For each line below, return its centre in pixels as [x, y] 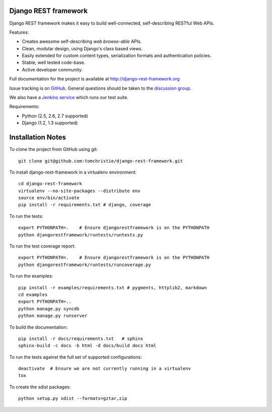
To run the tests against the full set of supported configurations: [76, 357]
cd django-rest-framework [50, 184]
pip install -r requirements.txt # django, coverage [85, 205]
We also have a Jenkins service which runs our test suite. [69, 98]
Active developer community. [52, 69]
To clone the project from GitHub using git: [54, 149]
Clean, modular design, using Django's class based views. [82, 48]
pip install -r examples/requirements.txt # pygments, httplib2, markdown [113, 287]
